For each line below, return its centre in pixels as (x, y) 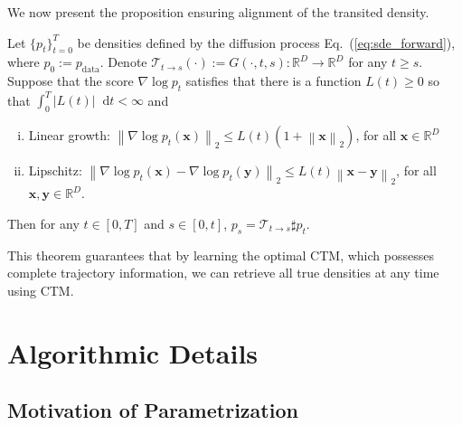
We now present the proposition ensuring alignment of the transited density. (218, 12)
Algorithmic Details (133, 352)
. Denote (123, 62)
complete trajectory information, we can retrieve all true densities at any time (223, 273)
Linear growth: (69, 135)
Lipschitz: (55, 170)
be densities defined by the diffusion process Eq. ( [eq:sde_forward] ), (266, 42)
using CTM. (41, 290)
